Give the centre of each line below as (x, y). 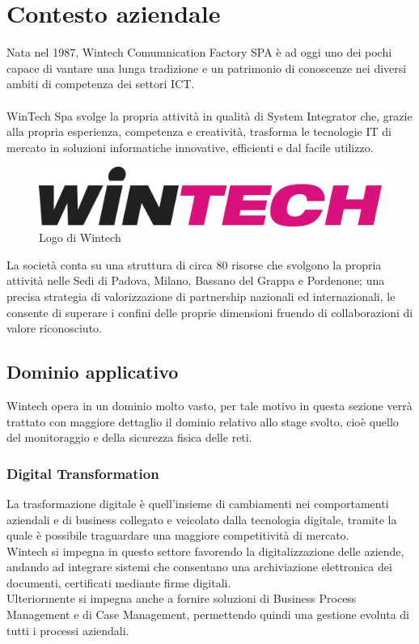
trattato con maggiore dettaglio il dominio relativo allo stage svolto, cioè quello (203, 421)
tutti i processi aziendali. (68, 630)
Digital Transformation (83, 473)
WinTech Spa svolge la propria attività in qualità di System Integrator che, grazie (209, 115)
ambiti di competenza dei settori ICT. (101, 84)
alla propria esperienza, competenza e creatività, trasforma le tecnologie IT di (199, 131)
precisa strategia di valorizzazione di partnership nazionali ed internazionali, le (201, 296)
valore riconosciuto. (54, 328)
